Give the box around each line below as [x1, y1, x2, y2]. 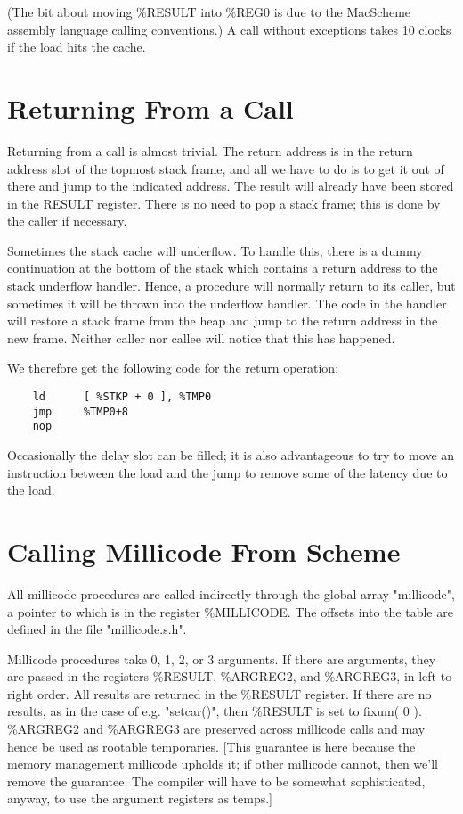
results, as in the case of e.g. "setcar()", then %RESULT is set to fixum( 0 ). [7, 702, 422, 720]
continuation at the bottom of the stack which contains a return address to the [7, 259, 438, 277]
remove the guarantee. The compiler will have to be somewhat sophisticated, [7, 771, 426, 790]
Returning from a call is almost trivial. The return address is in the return [7, 141, 413, 160]
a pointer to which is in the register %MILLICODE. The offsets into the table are [7, 602, 453, 621]
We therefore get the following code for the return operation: [7, 358, 339, 377]
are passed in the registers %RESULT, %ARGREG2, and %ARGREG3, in [7, 667, 415, 686]
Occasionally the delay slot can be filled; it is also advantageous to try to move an [7, 446, 455, 464]
